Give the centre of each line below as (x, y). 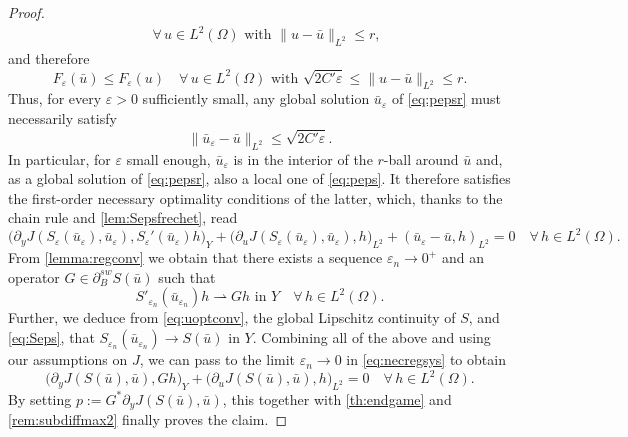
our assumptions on (68, 359)
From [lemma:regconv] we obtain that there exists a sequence (195, 257)
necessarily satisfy (62, 118)
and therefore (49, 57)
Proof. (26, 12)
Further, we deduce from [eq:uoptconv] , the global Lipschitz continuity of (232, 317)
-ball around (421, 158)
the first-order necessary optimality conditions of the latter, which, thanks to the (255, 197)
